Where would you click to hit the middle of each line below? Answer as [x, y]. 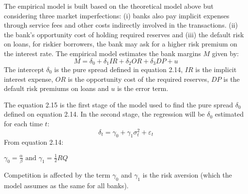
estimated [229, 114]
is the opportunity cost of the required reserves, [139, 79]
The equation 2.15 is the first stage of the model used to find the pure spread [118, 104]
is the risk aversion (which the [187, 174]
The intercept [24, 69]
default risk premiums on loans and [56, 88]
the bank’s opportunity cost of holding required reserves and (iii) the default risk [124, 34]
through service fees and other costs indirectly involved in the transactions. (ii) [121, 25]
